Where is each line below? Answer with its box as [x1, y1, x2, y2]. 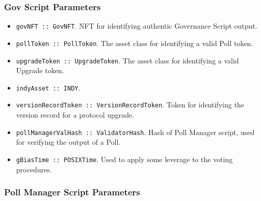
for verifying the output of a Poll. [16, 137, 121, 147]
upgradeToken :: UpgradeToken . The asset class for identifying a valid [16, 55, 239, 65]
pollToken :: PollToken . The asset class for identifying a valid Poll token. [16, 37, 253, 48]
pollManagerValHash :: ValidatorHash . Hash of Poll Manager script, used [16, 126, 255, 137]
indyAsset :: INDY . [16, 82, 81, 93]
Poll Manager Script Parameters [4, 186, 140, 198]
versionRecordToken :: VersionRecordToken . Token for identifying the [16, 99, 244, 110]
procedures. [16, 164, 52, 174]
